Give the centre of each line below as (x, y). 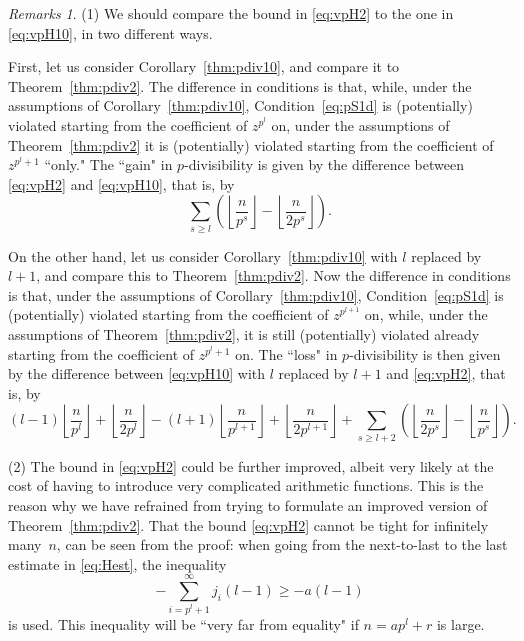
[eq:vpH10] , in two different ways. (110, 32)
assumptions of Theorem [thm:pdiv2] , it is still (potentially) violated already (244, 334)
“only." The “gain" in (108, 164)
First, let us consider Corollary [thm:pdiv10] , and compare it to (204, 66)
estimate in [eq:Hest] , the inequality (117, 563)
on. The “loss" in (286, 353)
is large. (460, 623)
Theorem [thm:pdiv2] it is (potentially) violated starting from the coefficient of (251, 144)
